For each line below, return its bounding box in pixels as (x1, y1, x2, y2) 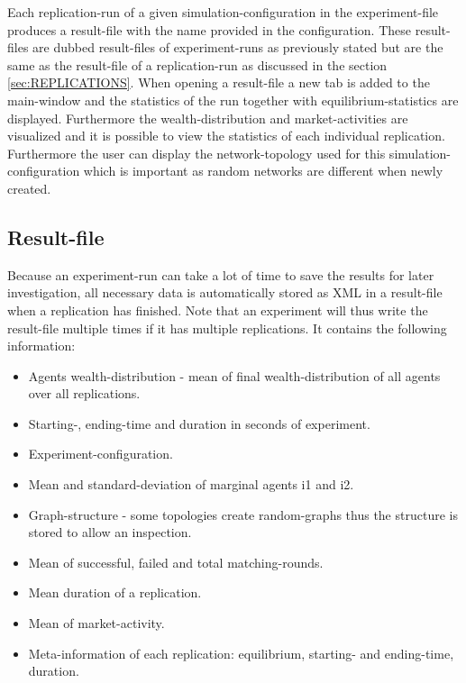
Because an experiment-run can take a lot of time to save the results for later (7, 265, 434, 284)
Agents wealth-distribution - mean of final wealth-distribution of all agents (28, 366, 441, 385)
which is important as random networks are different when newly (83, 161, 443, 180)
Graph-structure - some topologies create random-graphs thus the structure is (28, 505, 458, 524)
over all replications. (28, 384, 141, 403)
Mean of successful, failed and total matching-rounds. (28, 552, 324, 571)
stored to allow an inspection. (28, 523, 192, 542)
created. (7, 178, 51, 197)
